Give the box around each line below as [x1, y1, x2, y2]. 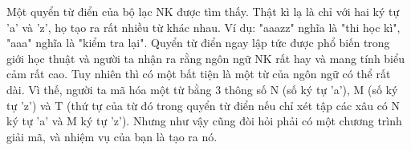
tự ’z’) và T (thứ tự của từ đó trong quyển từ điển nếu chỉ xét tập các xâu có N [6, 97, 401, 113]
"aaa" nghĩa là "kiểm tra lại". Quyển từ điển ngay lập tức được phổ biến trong [6, 34, 390, 51]
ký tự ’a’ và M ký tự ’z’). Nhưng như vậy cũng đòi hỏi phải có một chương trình [6, 112, 402, 129]
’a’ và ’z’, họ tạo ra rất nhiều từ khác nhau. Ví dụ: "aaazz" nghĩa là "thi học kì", [6, 18, 401, 35]
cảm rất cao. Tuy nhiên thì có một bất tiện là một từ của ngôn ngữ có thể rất [6, 65, 391, 82]
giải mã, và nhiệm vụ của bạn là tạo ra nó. [6, 128, 218, 144]
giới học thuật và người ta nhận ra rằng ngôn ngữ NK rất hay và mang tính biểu [6, 49, 405, 66]
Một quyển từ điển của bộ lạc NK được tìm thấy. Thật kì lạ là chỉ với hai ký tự [6, 3, 400, 19]
